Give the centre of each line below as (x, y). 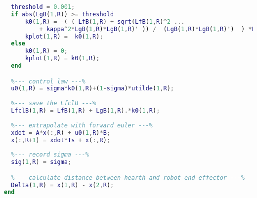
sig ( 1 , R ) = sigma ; (41, 162)
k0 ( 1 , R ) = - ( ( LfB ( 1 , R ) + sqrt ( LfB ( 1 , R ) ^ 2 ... (105, 21)
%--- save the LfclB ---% (54, 103)
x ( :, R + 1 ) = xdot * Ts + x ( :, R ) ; (61, 140)
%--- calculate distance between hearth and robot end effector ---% (128, 178)
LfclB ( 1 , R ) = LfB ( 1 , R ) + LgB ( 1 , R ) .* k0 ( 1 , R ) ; (86, 111)
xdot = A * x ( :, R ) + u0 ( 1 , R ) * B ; (61, 133)
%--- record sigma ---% (50, 155)
